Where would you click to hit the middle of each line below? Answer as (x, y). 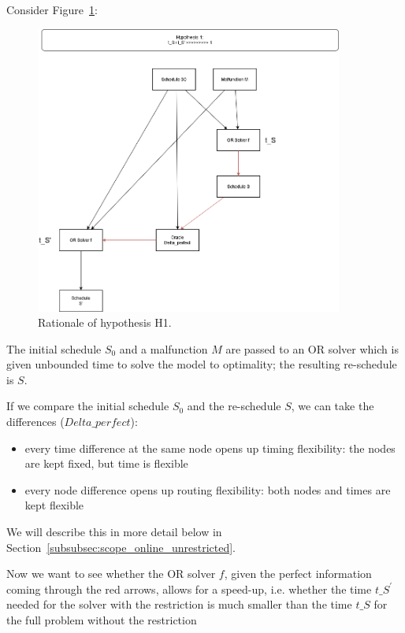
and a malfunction (163, 348)
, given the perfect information (298, 574)
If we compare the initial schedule (88, 406)
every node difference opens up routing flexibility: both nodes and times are (208, 489)
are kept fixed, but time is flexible (106, 463)
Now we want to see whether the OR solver (111, 574)
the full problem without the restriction (102, 620)
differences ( (35, 422)
